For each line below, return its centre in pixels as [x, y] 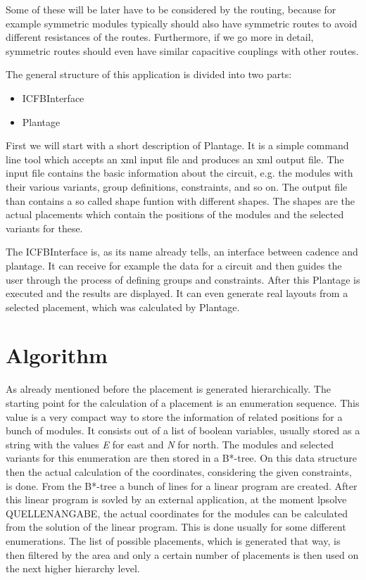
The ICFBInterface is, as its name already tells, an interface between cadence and [182, 252]
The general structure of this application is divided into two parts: [149, 74]
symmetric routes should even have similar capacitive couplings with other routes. [182, 50]
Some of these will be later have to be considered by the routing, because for [171, 9]
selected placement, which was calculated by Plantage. [123, 307]
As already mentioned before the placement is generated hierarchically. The [168, 389]
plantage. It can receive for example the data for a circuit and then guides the [174, 265]
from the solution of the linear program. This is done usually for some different [176, 527]
